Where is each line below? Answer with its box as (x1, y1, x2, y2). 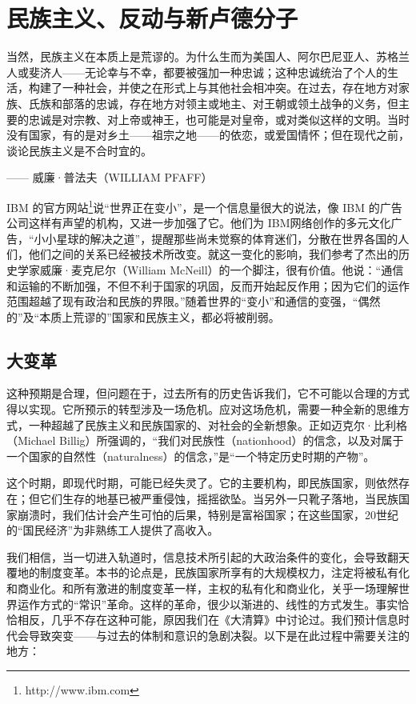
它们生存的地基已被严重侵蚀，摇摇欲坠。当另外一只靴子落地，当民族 (39, 490, 398, 507)
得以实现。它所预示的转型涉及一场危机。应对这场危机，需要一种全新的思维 (6, 401, 398, 418)
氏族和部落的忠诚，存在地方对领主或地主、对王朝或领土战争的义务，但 (28, 94, 398, 111)
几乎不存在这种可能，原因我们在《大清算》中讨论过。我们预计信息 (50, 611, 398, 628)
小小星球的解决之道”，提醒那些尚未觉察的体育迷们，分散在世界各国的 (34, 230, 398, 246)
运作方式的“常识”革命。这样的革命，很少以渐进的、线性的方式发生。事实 (17, 595, 398, 612)
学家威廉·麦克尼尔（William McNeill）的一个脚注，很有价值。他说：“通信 (17, 261, 404, 278)
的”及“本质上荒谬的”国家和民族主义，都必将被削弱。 (6, 308, 280, 325)
